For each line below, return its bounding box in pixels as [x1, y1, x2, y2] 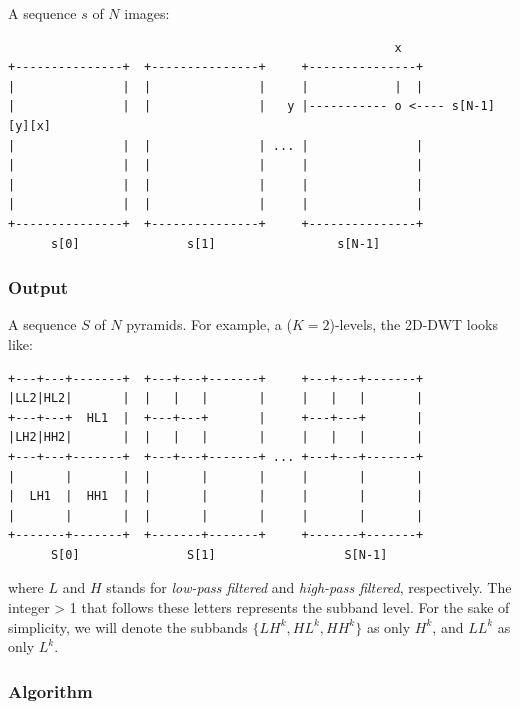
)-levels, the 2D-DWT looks [329, 314, 498, 335]
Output [8, 275, 69, 300]
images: [124, 3, 170, 23]
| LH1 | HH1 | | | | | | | [8, 489, 424, 504]
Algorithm [8, 678, 93, 703]
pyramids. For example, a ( [126, 314, 292, 335]
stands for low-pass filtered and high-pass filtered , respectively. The [106, 577, 512, 598]
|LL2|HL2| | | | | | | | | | [8, 391, 424, 406]
